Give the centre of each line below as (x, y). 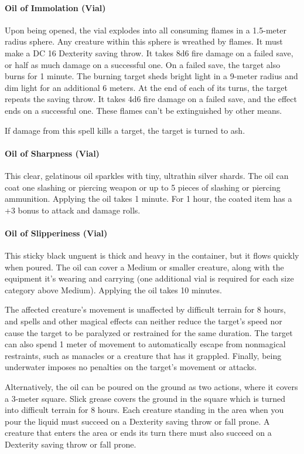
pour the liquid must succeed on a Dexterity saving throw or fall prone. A (137, 421)
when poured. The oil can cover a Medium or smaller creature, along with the (144, 267)
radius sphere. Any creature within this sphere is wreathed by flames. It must (144, 41)
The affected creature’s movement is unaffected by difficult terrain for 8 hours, (145, 309)
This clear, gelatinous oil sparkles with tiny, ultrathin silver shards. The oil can (147, 175)
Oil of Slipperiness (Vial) (56, 233)
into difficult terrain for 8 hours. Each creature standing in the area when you (144, 410)
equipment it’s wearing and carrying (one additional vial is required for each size (149, 278)
